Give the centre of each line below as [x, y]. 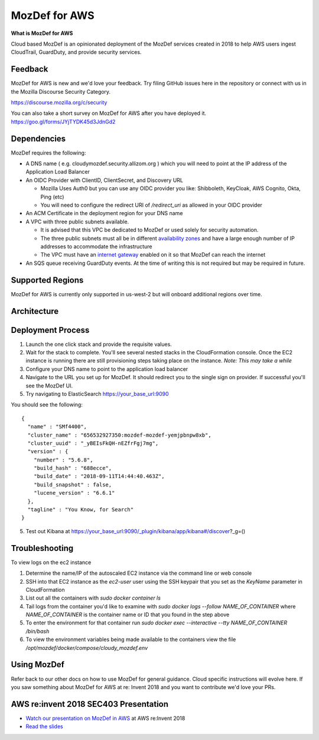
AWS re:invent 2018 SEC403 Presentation [89, 704]
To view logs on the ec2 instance [51, 562]
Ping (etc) [52, 197]
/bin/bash [38, 631]
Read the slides [44, 726]
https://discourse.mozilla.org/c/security [59, 102]
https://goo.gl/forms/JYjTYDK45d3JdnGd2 [63, 121]
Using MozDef [38, 664]
